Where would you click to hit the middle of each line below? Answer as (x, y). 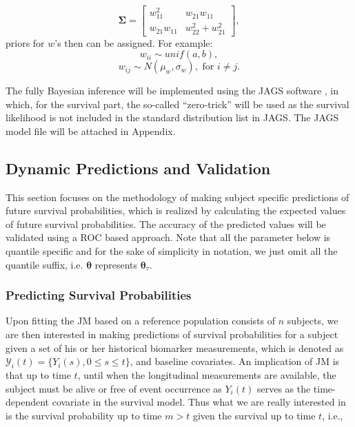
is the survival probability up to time (84, 415)
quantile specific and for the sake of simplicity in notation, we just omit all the (172, 251)
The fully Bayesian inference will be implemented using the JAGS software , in (172, 91)
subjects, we (313, 321)
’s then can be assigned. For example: (134, 42)
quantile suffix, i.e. (44, 264)
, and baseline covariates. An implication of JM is (235, 361)
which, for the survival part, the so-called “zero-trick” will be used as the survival (177, 104)
